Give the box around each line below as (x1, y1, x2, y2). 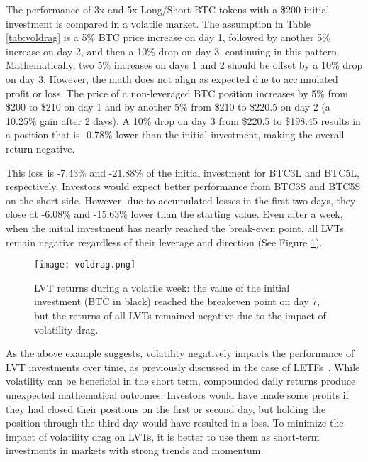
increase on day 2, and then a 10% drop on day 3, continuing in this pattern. (6, 43, 340, 58)
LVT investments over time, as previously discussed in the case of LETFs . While (6, 359, 360, 374)
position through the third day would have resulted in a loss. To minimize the (6, 415, 344, 430)
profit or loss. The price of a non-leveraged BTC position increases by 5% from (6, 85, 348, 100)
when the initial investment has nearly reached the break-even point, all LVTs (6, 220, 344, 235)
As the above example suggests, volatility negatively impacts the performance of (6, 346, 355, 361)
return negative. (6, 141, 75, 155)
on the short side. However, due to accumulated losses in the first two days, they (6, 192, 356, 207)
